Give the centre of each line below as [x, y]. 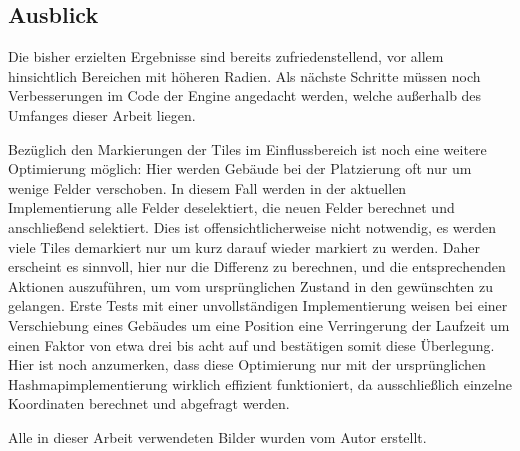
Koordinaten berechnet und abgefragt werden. [149, 403]
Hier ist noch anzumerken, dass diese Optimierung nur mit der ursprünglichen [247, 364]
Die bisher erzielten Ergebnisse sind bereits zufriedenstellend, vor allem [226, 56]
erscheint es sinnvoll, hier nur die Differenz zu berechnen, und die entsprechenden [257, 266]
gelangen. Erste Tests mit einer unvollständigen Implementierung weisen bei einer [258, 305]
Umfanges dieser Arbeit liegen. [102, 114]
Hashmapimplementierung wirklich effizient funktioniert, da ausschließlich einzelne [260, 383]
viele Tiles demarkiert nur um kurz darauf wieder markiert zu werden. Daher [244, 246]
